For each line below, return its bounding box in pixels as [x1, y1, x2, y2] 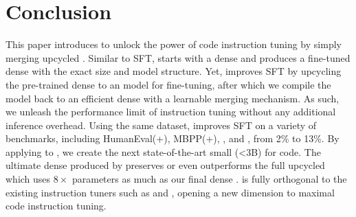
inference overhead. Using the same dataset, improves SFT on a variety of [5, 117, 317, 132]
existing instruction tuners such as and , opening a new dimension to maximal [5, 185, 335, 199]
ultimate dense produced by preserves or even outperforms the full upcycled [5, 158, 325, 172]
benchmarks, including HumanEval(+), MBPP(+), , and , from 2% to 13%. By [5, 131, 340, 146]
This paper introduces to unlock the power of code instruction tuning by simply [5, 37, 342, 52]
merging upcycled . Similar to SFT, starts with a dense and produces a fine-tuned [5, 50, 351, 65]
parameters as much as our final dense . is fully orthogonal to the [71, 172, 347, 186]
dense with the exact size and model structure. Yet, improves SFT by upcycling [5, 64, 342, 78]
